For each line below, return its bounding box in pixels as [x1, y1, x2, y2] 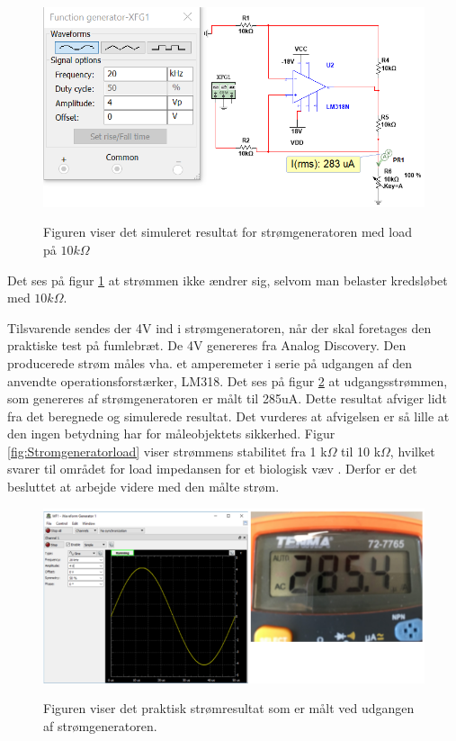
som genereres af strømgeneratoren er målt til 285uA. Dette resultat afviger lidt [7, 389, 447, 408]
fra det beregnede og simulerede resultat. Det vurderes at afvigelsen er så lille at [7, 406, 450, 425]
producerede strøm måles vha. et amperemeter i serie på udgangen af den [7, 353, 412, 372]
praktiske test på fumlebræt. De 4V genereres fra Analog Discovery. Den [7, 336, 407, 355]
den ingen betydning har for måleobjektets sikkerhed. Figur [7, 424, 335, 443]
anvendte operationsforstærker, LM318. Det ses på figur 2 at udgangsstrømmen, [7, 371, 448, 390]
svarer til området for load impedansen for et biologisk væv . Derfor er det [7, 459, 417, 478]
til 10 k [341, 441, 381, 460]
